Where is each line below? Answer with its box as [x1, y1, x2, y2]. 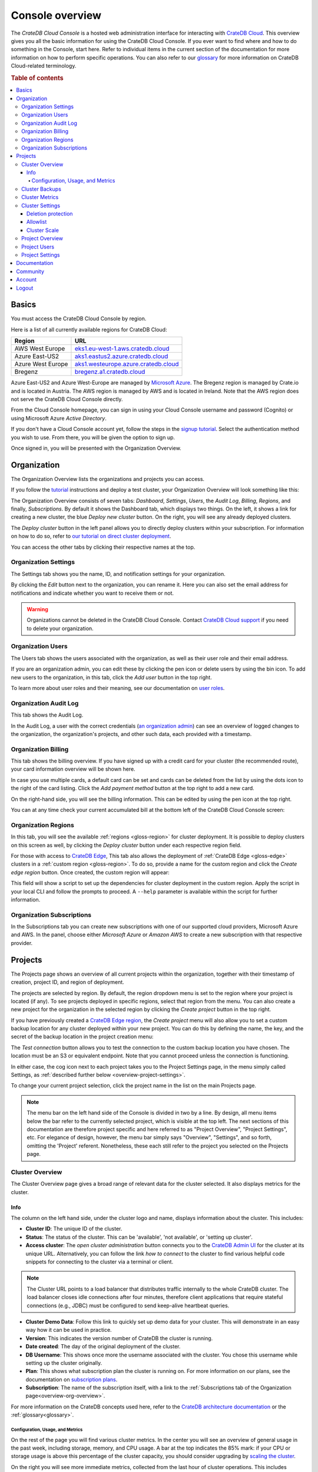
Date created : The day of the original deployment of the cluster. [25, 1343, 181, 1350]
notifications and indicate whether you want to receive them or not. [11, 589, 174, 596]
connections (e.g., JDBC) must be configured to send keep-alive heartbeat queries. [26, 1302, 230, 1309]
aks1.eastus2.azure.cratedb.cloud [74, 352, 168, 360]
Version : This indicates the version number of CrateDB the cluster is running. [25, 1334, 213, 1342]
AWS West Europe [14, 344, 65, 353]
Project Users [21, 243, 55, 250]
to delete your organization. [26, 625, 94, 632]
